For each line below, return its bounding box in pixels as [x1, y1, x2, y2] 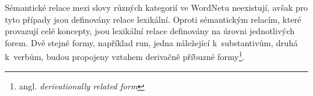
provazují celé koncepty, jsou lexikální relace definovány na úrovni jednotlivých [5, 25, 295, 37]
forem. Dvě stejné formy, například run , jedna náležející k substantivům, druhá [5, 36, 298, 49]
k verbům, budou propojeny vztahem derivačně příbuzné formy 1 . [5, 49, 245, 63]
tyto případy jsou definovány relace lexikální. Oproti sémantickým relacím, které [5, 13, 302, 25]
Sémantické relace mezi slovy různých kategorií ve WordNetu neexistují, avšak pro [5, 1, 308, 13]
